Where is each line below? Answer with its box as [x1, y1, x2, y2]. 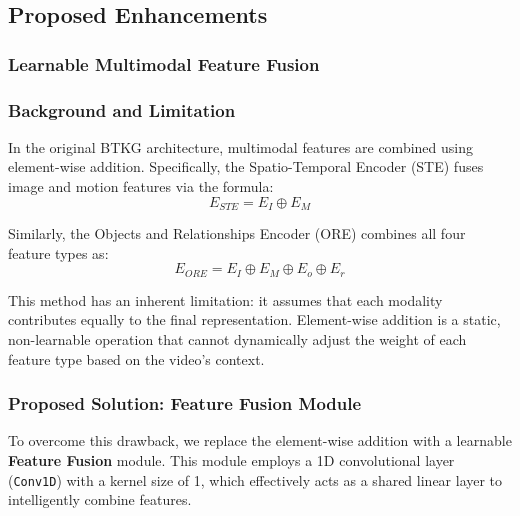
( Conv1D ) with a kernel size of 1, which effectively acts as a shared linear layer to [8, 469, 503, 490]
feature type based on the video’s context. [8, 348, 265, 369]
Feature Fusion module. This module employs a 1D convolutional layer [8, 449, 455, 470]
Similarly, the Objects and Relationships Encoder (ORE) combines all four [8, 223, 466, 244]
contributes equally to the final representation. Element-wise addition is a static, [8, 309, 501, 330]
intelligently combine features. [8, 489, 192, 510]
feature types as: [8, 242, 109, 263]
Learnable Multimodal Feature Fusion [8, 51, 320, 76]
